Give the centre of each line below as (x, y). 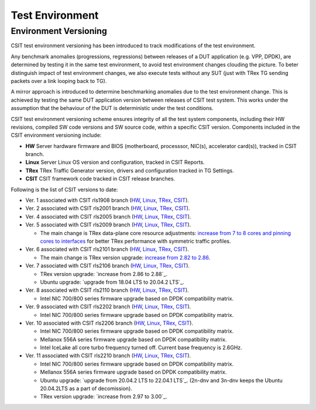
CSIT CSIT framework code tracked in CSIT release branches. (100, 179)
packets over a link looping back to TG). (59, 81)
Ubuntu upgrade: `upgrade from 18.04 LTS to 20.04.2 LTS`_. (112, 282)
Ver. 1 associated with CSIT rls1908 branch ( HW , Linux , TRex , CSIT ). (107, 200)
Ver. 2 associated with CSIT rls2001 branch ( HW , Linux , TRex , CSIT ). (108, 208)
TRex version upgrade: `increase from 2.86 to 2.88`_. (104, 274)
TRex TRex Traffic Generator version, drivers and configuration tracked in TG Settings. (130, 170)
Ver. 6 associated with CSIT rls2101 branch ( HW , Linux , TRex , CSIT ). (107, 249)
